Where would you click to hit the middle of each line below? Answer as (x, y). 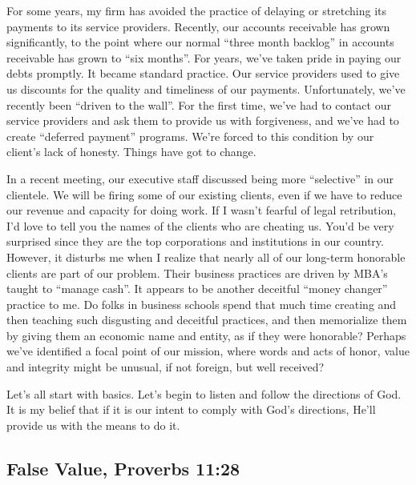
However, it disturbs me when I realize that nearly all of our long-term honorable (206, 257)
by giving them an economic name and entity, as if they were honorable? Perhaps (206, 335)
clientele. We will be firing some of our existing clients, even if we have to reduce (204, 194)
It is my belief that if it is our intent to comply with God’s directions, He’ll (191, 409)
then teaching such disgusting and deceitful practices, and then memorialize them (207, 320)
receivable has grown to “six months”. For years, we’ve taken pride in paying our (204, 57)
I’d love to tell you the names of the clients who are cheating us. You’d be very (200, 225)
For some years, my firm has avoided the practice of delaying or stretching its (197, 10)
